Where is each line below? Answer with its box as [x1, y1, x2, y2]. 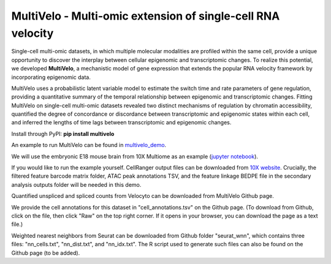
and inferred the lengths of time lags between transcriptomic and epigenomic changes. [11, 119, 232, 126]
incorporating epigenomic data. [11, 74, 91, 81]
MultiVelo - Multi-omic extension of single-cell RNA [11, 9, 280, 23]
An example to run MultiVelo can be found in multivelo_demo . [11, 141, 167, 149]
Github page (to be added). [11, 249, 80, 257]
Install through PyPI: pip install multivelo [11, 130, 115, 137]
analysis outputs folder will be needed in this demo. [11, 181, 142, 188]
